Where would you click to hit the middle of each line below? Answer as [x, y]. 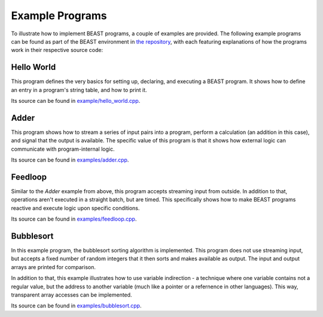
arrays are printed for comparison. [53, 267]
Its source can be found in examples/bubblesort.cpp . [76, 306]
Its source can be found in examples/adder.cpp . [70, 160]
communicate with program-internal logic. [63, 149]
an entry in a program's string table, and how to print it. [79, 90]
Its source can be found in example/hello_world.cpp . [76, 101]
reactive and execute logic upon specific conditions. [75, 208]
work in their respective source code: [57, 50]
